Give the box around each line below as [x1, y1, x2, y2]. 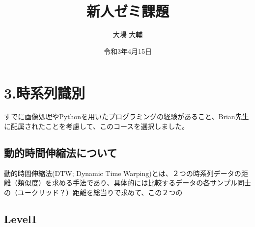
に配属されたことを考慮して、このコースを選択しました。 [4, 121, 189, 131]
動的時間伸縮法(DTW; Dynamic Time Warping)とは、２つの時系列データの [4, 168, 241, 178]
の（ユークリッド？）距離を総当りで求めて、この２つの [4, 187, 183, 197]
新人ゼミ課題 [86, 1, 169, 21]
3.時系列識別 [4, 83, 85, 103]
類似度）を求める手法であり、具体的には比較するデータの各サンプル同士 [17, 177, 251, 188]
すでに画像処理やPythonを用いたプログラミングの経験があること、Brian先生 [4, 111, 249, 122]
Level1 [4, 211, 37, 226]
